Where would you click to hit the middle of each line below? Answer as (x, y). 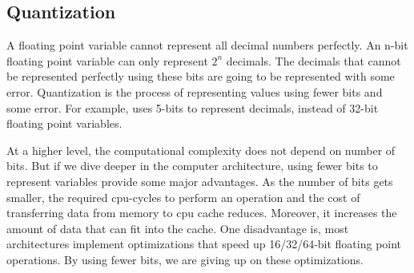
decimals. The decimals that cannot (314, 60)
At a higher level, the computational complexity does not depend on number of (201, 150)
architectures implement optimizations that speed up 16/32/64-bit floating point (204, 244)
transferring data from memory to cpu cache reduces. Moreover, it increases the (202, 213)
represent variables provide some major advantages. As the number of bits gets (200, 181)
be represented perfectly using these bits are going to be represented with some (201, 76)
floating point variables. (64, 123)
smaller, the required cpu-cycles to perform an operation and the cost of (183, 197)
